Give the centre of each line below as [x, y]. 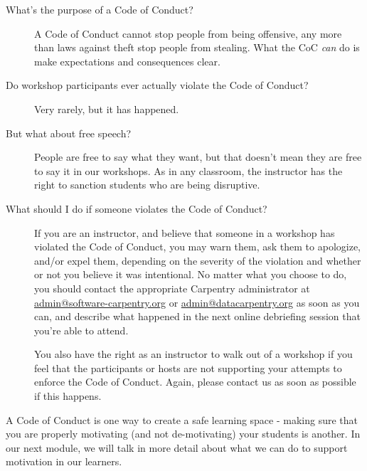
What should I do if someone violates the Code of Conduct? [137, 208]
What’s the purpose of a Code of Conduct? [100, 9]
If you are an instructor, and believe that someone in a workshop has [185, 232]
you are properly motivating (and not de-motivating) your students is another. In [183, 434]
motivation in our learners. [64, 461]
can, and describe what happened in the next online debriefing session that [197, 316]
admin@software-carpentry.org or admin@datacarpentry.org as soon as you [197, 302]
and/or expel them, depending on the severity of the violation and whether [198, 260]
